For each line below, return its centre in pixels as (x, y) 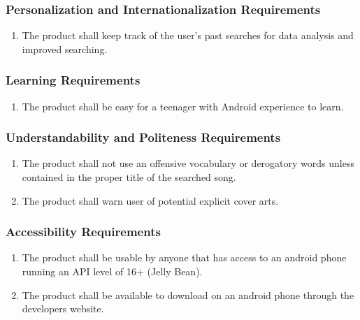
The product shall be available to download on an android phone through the (188, 294)
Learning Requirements (73, 80)
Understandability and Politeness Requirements (143, 137)
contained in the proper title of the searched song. (129, 177)
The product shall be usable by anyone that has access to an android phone (184, 257)
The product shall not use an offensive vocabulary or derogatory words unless (188, 163)
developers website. (63, 308)
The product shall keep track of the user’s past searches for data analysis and (188, 35)
